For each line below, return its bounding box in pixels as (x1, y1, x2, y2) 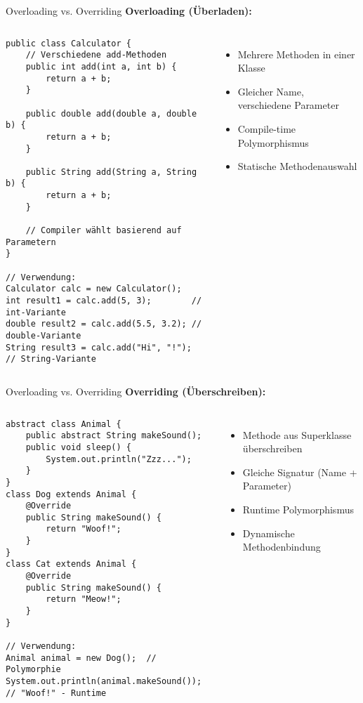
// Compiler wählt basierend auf (25, 225, 182, 236)
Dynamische (242, 525, 295, 540)
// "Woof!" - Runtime (6, 688, 107, 698)
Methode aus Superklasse (242, 427, 352, 442)
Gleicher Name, (237, 84, 304, 98)
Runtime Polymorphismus (242, 501, 354, 516)
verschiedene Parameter (237, 98, 339, 112)
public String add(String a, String (25, 166, 197, 177)
